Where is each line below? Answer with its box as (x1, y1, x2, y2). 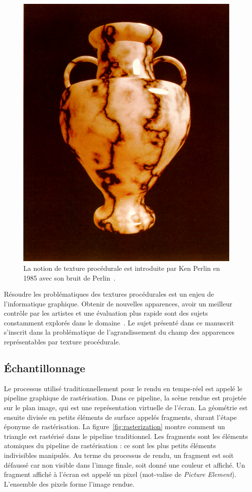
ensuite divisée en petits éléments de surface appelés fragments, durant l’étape (4, 412, 237, 422)
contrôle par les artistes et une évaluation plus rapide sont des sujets (4, 308, 208, 318)
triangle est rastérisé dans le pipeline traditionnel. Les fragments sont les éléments (4, 431, 248, 441)
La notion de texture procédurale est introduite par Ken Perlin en (23, 263, 220, 273)
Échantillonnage (4, 360, 86, 376)
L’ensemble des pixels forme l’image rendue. (4, 478, 135, 489)
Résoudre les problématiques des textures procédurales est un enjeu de (4, 289, 214, 299)
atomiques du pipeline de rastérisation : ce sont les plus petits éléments (4, 440, 216, 451)
